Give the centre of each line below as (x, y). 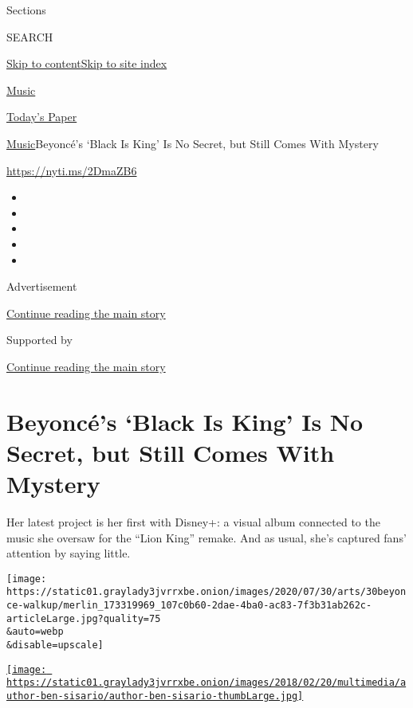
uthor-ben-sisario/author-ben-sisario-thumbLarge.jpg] (155, 696)
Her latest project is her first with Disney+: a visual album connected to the (193, 522)
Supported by (39, 340)
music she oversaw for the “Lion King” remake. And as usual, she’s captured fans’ (206, 537)
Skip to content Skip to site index (87, 63)
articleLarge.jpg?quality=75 (84, 618)
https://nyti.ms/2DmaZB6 (72, 170)
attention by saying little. (69, 553)
